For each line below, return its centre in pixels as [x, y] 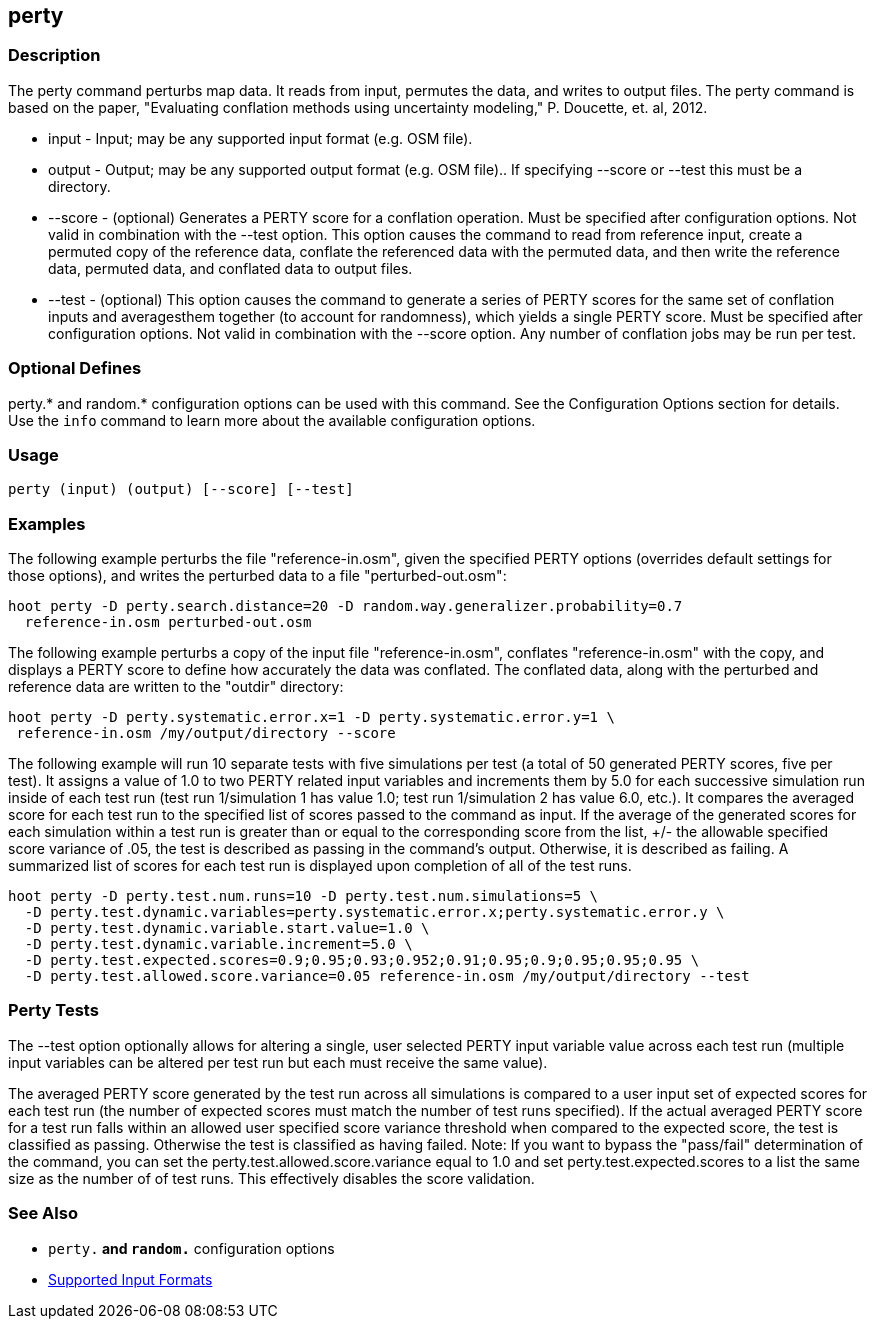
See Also [43, 1213]
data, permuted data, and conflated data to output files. [230, 268]
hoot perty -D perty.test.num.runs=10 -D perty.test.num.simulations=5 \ [303, 896]
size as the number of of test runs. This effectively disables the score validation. [271, 1178]
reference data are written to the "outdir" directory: [176, 687]
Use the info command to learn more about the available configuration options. [272, 420]
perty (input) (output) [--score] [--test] [181, 489]
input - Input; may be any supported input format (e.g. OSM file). [260, 138]
